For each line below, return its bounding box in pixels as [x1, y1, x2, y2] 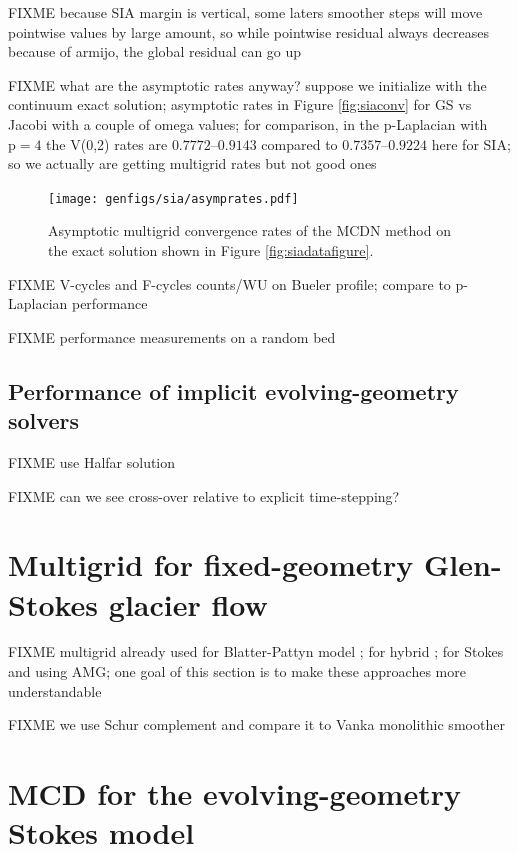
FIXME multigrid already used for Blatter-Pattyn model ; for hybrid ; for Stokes [8, 641, 504, 662]
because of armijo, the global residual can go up [8, 41, 302, 62]
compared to [261, 133, 338, 154]
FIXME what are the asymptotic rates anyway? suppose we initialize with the [8, 74, 487, 95]
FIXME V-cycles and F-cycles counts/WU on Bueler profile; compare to [8, 273, 451, 294]
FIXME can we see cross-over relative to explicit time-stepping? [8, 485, 400, 506]
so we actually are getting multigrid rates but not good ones [8, 153, 377, 174]
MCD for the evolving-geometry [8, 773, 461, 814]
